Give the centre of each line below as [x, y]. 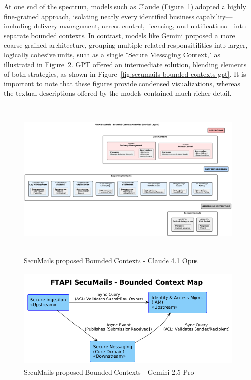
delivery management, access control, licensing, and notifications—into [139, 26]
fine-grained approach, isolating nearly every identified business [99, 16]
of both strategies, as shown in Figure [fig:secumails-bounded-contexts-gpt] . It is [125, 74]
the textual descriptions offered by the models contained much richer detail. [118, 93]
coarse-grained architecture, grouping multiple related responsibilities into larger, [126, 45]
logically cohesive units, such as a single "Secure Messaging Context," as [112, 54]
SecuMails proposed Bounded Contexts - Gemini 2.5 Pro [109, 372]
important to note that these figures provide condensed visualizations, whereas [122, 83]
